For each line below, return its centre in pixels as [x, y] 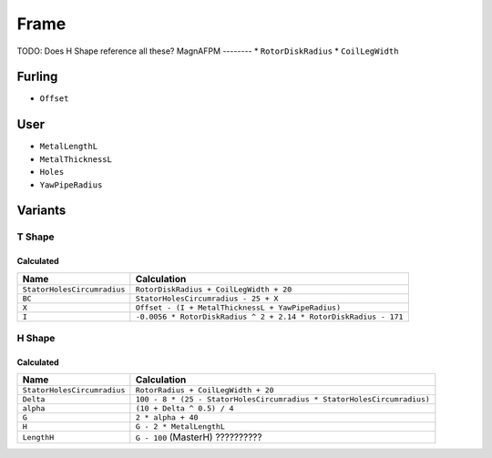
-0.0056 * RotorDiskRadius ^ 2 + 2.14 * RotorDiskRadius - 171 [269, 316]
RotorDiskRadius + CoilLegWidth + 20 [214, 289]
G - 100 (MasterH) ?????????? [199, 437]
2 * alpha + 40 [167, 417]
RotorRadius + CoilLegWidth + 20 [205, 390]
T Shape [36, 237]
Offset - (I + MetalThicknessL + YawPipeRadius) [238, 307]
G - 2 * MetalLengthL [180, 427]
